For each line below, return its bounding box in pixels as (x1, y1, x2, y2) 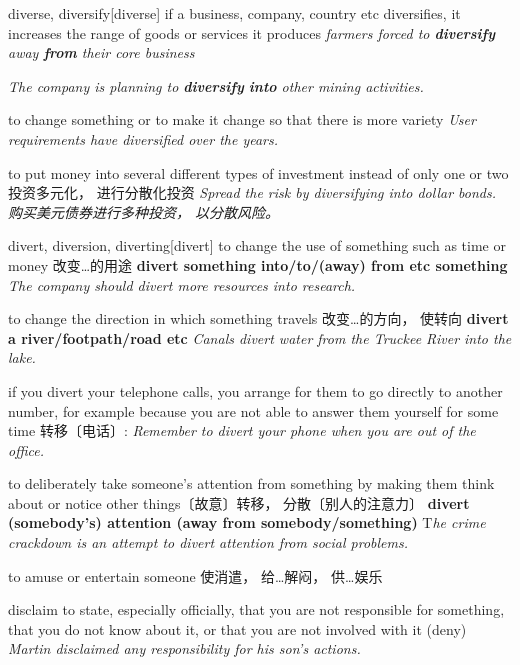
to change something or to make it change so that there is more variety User (8, 109, 476, 130)
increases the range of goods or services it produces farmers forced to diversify (8, 22, 495, 43)
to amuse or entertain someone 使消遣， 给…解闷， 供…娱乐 (8, 565, 383, 586)
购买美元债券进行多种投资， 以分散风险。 (8, 201, 280, 222)
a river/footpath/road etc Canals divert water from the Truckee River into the (8, 327, 512, 348)
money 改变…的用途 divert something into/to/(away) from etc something (8, 254, 508, 275)
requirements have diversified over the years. (8, 128, 279, 149)
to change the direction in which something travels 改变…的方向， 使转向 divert (8, 308, 509, 329)
